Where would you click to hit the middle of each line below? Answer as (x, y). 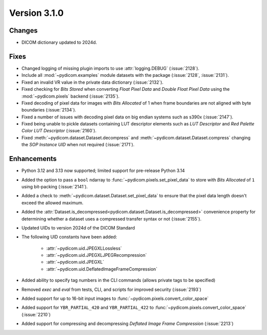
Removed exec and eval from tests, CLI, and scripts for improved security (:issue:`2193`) (111, 289)
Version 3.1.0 (36, 13)
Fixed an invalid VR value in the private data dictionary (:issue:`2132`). (92, 82)
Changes (23, 30)
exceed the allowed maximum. (52, 203)
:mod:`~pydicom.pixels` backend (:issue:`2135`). (70, 96)
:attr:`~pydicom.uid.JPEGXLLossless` (84, 248)
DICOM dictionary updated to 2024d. (59, 43)
